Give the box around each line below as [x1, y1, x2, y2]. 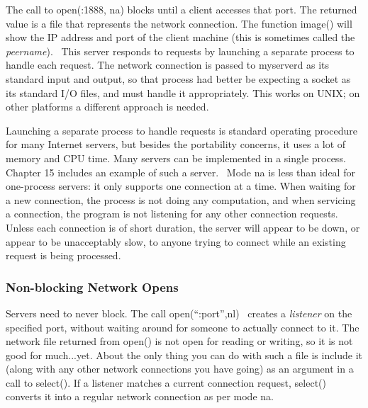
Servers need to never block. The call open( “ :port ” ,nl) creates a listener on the [6, 305, 352, 320]
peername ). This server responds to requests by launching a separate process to [6, 43, 355, 58]
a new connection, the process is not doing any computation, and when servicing [6, 192, 356, 207]
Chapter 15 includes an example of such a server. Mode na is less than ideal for [6, 164, 355, 179]
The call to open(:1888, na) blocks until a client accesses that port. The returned [6, 2, 357, 16]
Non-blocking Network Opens [6, 278, 179, 295]
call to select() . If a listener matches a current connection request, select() [6, 375, 326, 390]
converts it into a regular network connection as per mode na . [6, 389, 274, 404]
